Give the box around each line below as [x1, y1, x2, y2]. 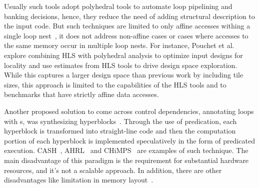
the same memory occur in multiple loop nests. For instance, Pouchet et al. [4, 40, 234, 50]
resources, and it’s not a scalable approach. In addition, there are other [4, 164, 222, 175]
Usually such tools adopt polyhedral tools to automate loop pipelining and [4, 1, 232, 11]
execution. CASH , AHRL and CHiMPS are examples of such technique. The [4, 145, 248, 155]
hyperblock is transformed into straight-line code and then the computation [4, 125, 236, 136]
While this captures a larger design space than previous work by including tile [4, 69, 243, 80]
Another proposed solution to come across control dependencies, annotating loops [4, 105, 254, 116]
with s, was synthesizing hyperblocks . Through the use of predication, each [4, 115, 237, 126]
